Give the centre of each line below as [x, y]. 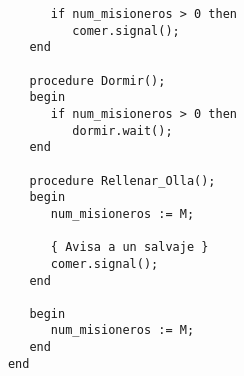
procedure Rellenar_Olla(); [122, 180]
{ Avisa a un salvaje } [129, 247]
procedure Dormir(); [97, 80]
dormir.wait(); [122, 130]
